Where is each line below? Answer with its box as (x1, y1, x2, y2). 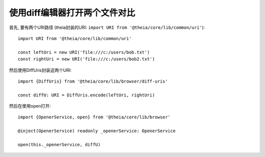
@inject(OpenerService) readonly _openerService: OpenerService (18, 128, 176, 134)
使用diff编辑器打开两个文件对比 (9, 7, 135, 18)
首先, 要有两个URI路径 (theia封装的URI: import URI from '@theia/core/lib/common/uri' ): (9, 24, 205, 30)
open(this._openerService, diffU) (18, 142, 101, 148)
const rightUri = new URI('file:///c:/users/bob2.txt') (18, 56, 155, 62)
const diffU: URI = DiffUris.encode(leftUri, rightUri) (18, 92, 155, 98)
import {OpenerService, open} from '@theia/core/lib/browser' (18, 114, 171, 120)
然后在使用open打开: (9, 103, 51, 109)
